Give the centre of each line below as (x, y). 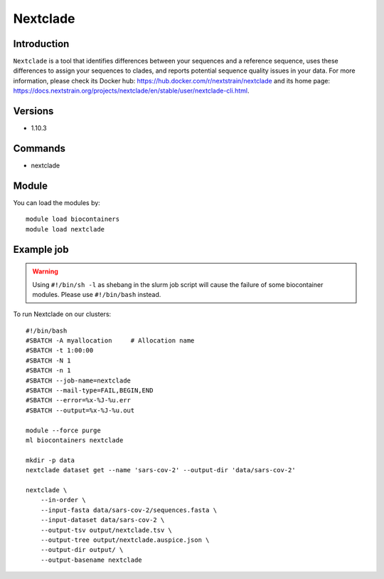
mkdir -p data (50, 460)
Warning (45, 271)
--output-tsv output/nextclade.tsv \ (106, 530)
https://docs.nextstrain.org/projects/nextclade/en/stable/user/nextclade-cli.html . (131, 91)
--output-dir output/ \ (82, 550)
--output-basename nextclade (91, 560)
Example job (41, 249)
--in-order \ (63, 500)
